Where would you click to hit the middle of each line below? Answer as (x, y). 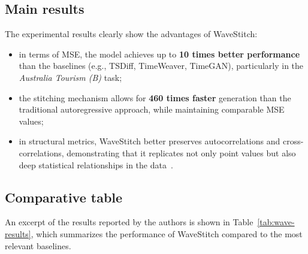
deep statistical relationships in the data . (96, 164)
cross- (293, 141)
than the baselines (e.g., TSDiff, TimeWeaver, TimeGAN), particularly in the (161, 66)
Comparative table (64, 197)
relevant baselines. (38, 245)
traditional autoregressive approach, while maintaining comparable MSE (152, 109)
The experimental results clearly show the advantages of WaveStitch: (131, 34)
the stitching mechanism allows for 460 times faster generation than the (155, 97)
